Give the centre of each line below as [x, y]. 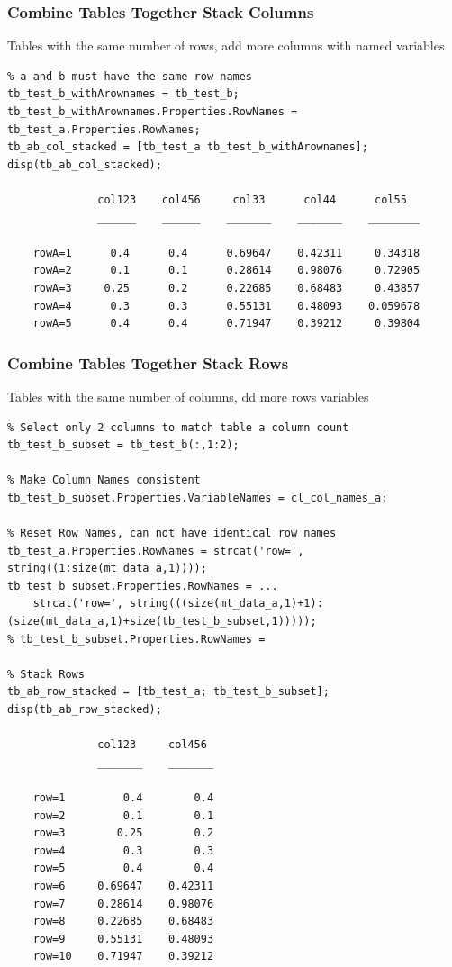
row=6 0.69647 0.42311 [123, 886]
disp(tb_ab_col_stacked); [85, 164]
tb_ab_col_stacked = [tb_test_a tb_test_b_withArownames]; [188, 147]
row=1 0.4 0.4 [123, 798]
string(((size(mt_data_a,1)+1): [226, 604]
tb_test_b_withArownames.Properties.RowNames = [153, 112]
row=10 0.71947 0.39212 [123, 957]
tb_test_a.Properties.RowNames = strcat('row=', [156, 551]
